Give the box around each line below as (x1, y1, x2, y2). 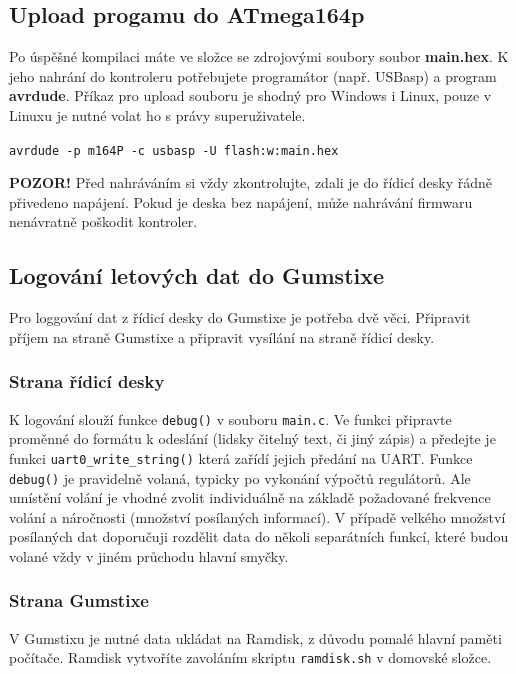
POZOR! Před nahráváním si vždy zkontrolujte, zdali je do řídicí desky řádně (9, 172, 492, 193)
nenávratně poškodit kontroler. (9, 211, 198, 232)
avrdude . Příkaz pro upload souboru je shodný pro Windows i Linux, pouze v (9, 85, 492, 106)
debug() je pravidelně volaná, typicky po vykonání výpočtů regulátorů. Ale (9, 467, 471, 488)
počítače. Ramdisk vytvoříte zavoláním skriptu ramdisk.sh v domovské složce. (9, 647, 492, 668)
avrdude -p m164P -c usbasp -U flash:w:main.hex (9, 143, 339, 158)
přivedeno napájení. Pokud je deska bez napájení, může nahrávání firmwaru (9, 191, 473, 212)
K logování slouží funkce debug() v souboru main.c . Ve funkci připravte (9, 408, 452, 429)
